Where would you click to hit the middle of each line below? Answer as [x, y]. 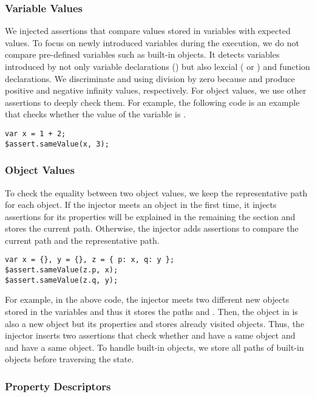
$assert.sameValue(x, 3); [57, 144]
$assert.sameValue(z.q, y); [62, 280]
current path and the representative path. [82, 240]
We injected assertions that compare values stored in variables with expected [148, 31]
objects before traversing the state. [69, 359]
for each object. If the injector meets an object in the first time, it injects [141, 205]
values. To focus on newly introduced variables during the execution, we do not [152, 42]
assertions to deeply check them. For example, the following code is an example [152, 102]
